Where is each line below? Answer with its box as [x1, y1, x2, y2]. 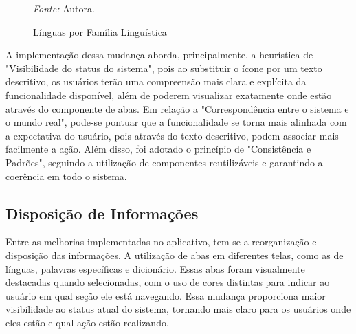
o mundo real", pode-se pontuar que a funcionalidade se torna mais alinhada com [5, 115, 347, 129]
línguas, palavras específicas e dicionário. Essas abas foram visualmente [5, 261, 305, 276]
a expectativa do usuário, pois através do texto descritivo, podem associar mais [5, 128, 339, 142]
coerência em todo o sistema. [5, 168, 127, 183]
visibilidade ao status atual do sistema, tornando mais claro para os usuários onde [5, 302, 351, 316]
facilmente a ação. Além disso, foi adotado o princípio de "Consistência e [5, 142, 311, 156]
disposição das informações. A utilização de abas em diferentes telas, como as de [5, 247, 344, 262]
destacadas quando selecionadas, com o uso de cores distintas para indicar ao [5, 275, 330, 289]
